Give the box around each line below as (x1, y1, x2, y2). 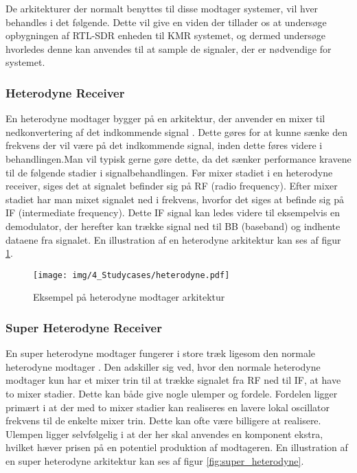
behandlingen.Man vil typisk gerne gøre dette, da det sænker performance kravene (5, 151, 352, 165)
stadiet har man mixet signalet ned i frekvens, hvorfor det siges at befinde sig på (5, 192, 344, 206)
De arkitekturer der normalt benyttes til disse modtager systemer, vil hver (5, 1, 319, 15)
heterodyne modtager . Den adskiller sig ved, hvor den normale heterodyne (5, 359, 321, 373)
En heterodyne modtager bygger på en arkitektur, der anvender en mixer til (5, 111, 325, 126)
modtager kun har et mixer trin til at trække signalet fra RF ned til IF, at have (5, 373, 341, 387)
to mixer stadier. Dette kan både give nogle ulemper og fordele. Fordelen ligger (5, 386, 338, 400)
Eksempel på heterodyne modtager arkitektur (33, 290, 225, 304)
